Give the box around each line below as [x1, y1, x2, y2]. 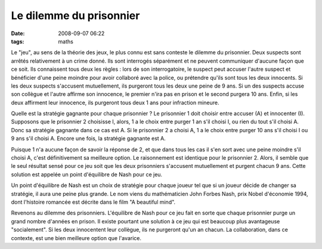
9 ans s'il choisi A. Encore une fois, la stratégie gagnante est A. [11, 135, 166, 142]
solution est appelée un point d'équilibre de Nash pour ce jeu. [11, 170, 163, 178]
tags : [11, 38, 24, 45]
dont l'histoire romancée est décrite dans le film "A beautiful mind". [11, 198, 176, 206]
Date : [11, 30, 25, 37]
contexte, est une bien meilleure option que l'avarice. [11, 234, 142, 241]
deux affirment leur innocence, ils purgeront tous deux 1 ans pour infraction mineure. [11, 99, 219, 106]
